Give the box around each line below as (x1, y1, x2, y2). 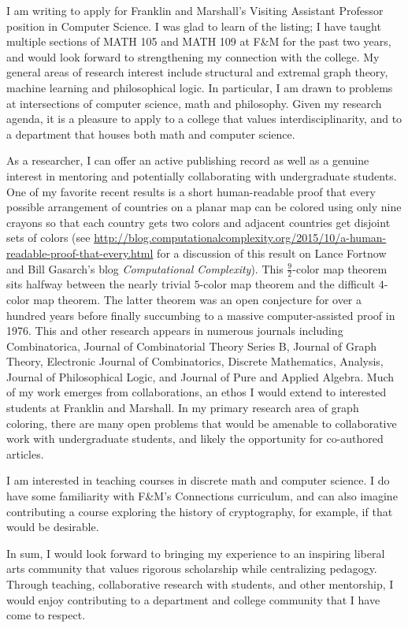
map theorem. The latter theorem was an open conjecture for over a (33, 291, 362, 307)
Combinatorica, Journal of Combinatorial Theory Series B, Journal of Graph (6, 337, 377, 354)
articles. (6, 445, 44, 462)
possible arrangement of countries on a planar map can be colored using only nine (6, 199, 402, 215)
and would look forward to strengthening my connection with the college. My (6, 48, 380, 65)
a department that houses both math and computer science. (6, 125, 295, 142)
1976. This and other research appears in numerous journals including (6, 322, 343, 339)
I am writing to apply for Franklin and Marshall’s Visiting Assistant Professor (6, 2, 384, 18)
